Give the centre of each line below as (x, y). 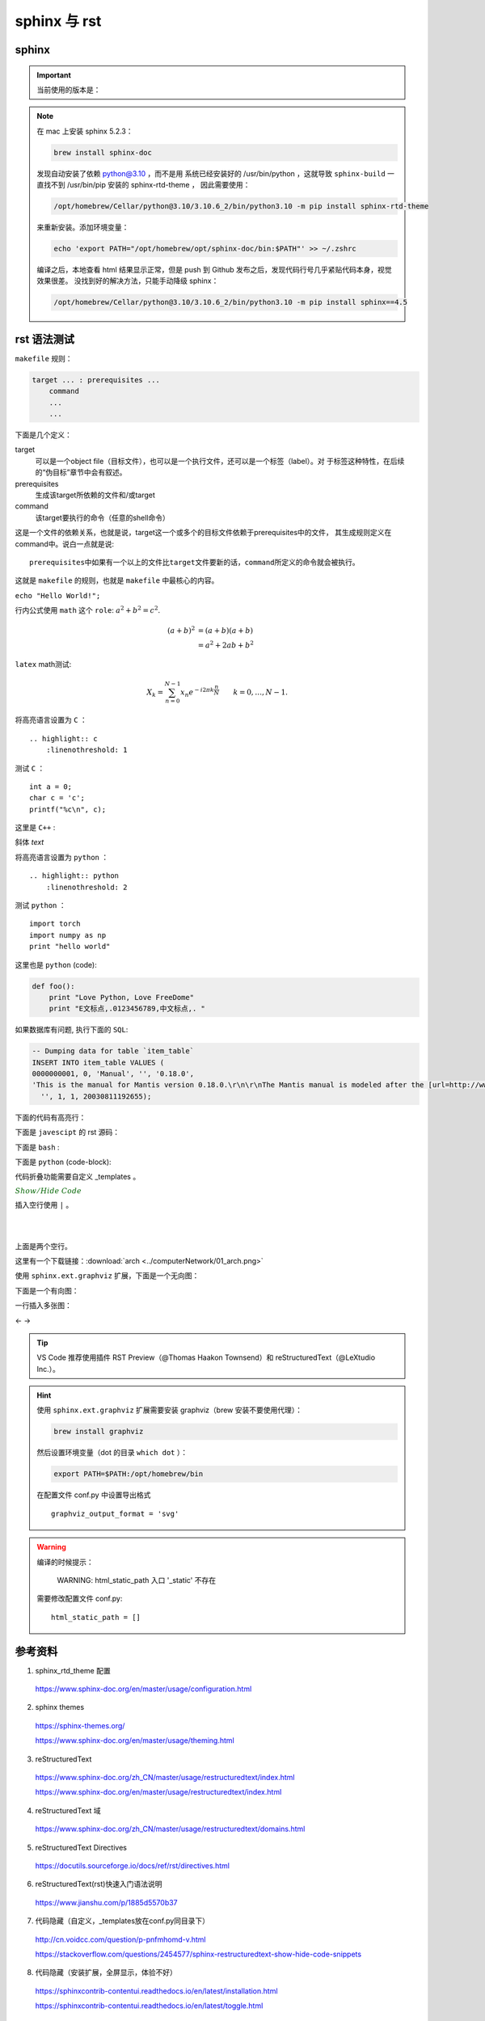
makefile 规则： (44, 358)
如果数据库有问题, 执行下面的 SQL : (72, 1030)
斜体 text (30, 842)
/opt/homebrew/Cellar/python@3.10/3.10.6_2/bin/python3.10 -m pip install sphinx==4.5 (231, 302)
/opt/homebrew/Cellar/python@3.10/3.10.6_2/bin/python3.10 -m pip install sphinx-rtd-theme (241, 207)
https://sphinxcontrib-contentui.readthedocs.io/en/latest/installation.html (156, 1991)
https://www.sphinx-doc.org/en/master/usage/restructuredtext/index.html (158, 1792)
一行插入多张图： (43, 1306)
